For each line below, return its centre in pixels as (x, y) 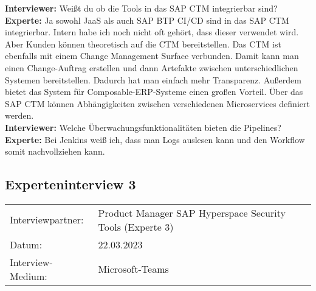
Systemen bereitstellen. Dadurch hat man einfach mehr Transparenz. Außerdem (153, 79)
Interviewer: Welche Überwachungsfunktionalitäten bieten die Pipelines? (143, 127)
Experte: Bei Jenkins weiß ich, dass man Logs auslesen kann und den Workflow (155, 139)
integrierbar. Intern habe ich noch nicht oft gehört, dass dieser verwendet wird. (152, 32)
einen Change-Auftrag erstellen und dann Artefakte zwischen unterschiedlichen (152, 67)
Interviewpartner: (47, 220)
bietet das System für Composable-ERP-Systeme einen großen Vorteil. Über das (154, 92)
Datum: (26, 244)
